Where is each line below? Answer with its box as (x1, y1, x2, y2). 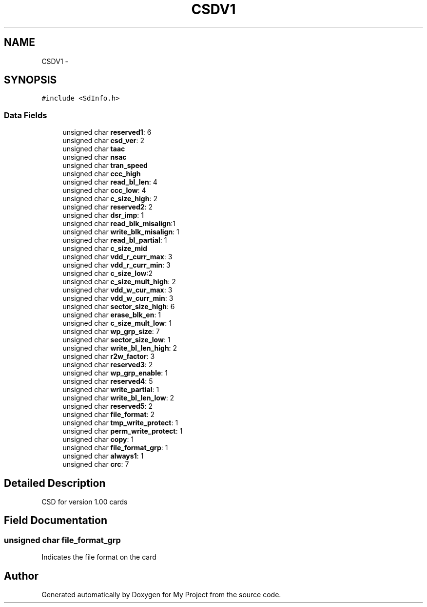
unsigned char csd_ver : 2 (62, 136, 145, 145)
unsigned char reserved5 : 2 (62, 402, 153, 411)
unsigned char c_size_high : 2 (62, 194, 157, 203)
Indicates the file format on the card (41, 553, 156, 562)
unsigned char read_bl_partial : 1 (62, 236, 167, 245)
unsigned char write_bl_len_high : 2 (62, 344, 177, 353)
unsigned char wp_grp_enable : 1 (62, 369, 168, 377)
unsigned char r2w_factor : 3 (62, 352, 155, 361)
